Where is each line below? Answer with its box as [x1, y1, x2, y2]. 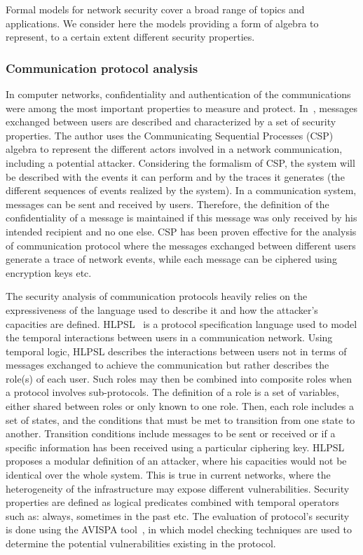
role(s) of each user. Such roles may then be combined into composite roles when [6, 371, 352, 385]
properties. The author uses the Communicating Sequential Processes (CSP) [6, 128, 334, 142]
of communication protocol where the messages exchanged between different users [6, 238, 356, 252]
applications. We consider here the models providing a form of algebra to [6, 15, 319, 30]
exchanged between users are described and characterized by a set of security [6, 114, 336, 129]
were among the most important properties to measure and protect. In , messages [6, 100, 357, 115]
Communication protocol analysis [6, 59, 198, 76]
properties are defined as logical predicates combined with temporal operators [6, 495, 339, 509]
